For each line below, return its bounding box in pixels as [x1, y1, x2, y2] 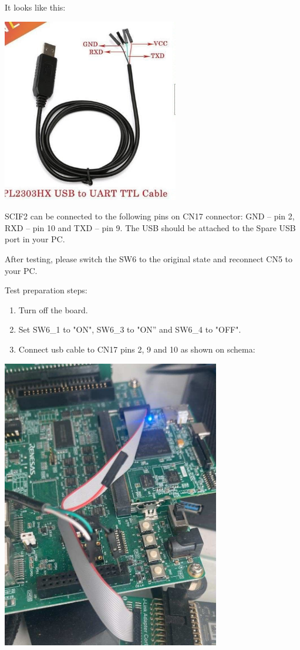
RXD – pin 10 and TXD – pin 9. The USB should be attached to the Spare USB [5, 221, 296, 233]
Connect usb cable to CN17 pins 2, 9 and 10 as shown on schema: [18, 343, 255, 355]
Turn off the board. [18, 303, 88, 316]
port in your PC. [5, 233, 65, 245]
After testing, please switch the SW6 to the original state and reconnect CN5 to [5, 253, 292, 265]
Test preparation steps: [5, 284, 87, 296]
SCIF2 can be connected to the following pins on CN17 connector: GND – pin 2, [5, 210, 295, 222]
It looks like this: [5, 1, 66, 13]
